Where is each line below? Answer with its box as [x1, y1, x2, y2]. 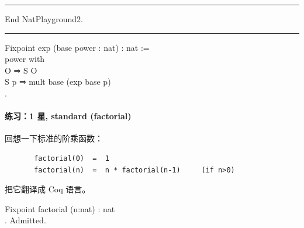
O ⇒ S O [5, 64, 37, 76]
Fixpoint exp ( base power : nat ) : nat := [5, 41, 150, 53]
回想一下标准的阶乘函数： [5, 132, 103, 144]
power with [5, 53, 45, 65]
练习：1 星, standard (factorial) [5, 110, 132, 122]
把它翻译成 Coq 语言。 [5, 183, 91, 195]
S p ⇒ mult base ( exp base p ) [5, 75, 111, 88]
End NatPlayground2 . [5, 13, 83, 25]
